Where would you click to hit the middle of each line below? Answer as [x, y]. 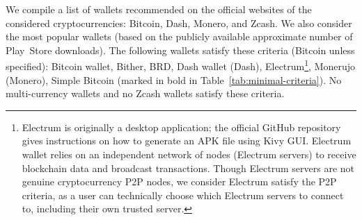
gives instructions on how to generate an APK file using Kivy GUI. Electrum [187, 141]
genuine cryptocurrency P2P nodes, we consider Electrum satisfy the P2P [179, 181]
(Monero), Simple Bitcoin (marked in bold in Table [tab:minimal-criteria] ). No [174, 79]
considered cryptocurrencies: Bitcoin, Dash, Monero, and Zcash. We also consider [179, 23]
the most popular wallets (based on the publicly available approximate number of [179, 36]
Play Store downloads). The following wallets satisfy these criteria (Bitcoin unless [180, 50]
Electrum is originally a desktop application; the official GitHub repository [181, 127]
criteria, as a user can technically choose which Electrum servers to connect [183, 195]
